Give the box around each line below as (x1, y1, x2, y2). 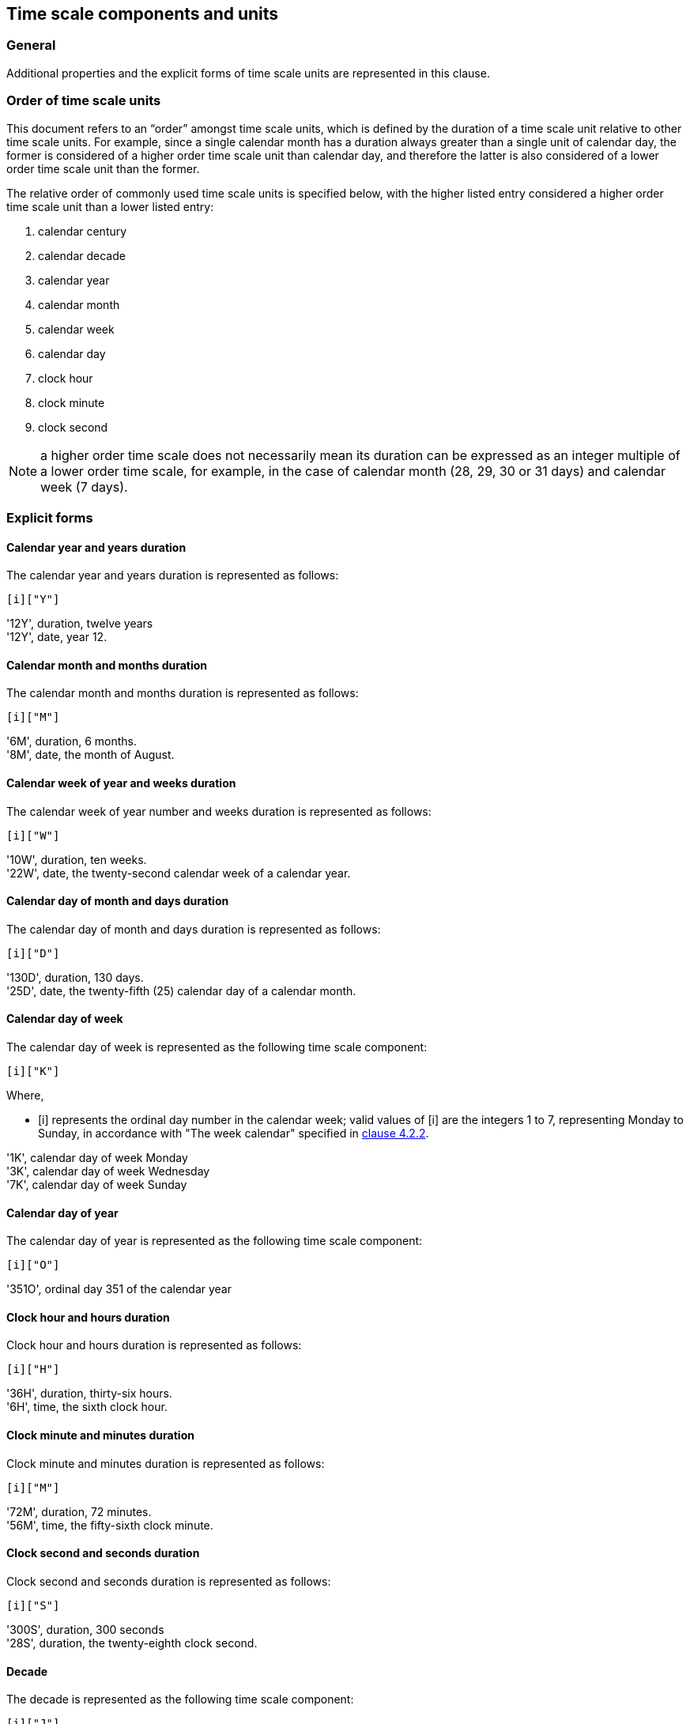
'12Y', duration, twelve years (6, 617, 153, 631)
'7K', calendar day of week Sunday (6, 1178, 187, 1192)
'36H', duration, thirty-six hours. (6, 1386, 172, 1401)
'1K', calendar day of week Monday (6, 1151, 188, 1165)
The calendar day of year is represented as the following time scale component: (6, 1234, 423, 1248)
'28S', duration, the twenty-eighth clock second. (6, 1635, 258, 1650)
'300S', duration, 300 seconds (6, 1622, 164, 1636)
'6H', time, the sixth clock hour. (6, 1400, 168, 1414)
